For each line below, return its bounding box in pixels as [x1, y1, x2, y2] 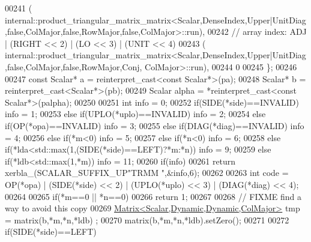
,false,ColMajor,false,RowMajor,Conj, [5, 60, 142, 73]
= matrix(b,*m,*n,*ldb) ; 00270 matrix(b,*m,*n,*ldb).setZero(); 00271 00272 [5, 213, 289, 226]
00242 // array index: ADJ [207, 25, 307, 38]
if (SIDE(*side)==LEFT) [5, 225, 97, 238]
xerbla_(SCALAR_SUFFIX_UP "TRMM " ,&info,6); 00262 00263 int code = [5, 166, 289, 179]
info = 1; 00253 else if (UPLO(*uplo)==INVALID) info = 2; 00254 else [5, 107, 266, 120]
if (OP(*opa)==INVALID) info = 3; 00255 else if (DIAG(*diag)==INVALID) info [5, 119, 304, 132]
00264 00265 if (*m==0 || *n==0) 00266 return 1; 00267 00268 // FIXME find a [5, 190, 302, 202]
